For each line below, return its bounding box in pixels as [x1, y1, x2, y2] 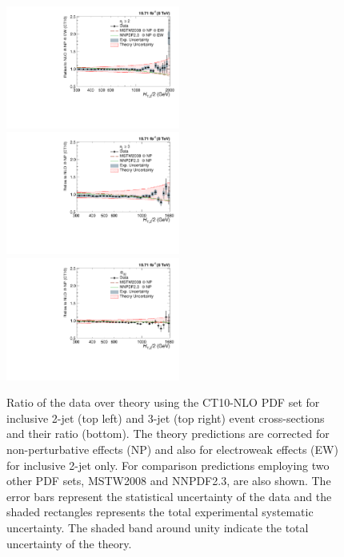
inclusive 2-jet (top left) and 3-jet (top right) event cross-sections [6, 409, 325, 426]
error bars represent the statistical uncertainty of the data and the [6, 487, 332, 504]
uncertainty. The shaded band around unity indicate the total [6, 519, 309, 535]
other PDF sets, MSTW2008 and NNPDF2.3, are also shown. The [6, 472, 331, 489]
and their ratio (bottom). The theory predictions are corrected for [6, 425, 330, 442]
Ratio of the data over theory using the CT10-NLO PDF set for [6, 394, 320, 411]
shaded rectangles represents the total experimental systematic [6, 503, 314, 520]
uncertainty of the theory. [6, 535, 132, 551]
